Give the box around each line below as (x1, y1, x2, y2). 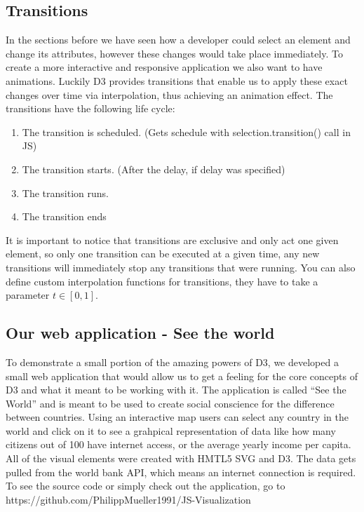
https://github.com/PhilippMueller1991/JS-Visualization (6, 492, 251, 506)
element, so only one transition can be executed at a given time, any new (6, 246, 320, 261)
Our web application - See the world (6, 322, 275, 344)
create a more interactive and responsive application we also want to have (6, 60, 323, 74)
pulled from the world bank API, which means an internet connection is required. (6, 464, 356, 479)
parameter (6, 288, 50, 302)
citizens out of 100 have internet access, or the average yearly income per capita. (6, 437, 351, 452)
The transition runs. (22, 185, 109, 200)
